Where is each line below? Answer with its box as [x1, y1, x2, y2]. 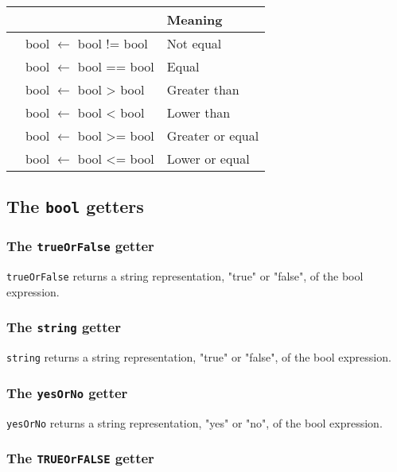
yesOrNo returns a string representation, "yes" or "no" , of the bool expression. [6, 414, 383, 431]
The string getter [6, 317, 121, 337]
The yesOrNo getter [6, 382, 128, 402]
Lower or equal [166, 149, 250, 168]
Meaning [166, 10, 223, 29]
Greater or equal [166, 126, 259, 145]
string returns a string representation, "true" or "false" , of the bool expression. [6, 349, 391, 366]
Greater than [166, 80, 239, 99]
